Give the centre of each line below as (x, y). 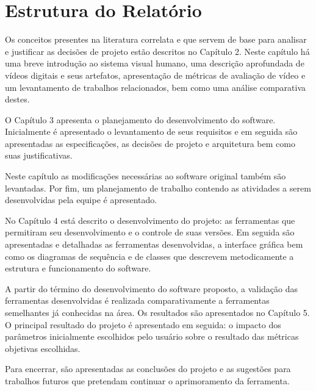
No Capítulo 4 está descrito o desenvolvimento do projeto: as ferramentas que (150, 220)
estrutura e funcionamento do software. (78, 268)
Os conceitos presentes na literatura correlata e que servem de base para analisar (156, 39)
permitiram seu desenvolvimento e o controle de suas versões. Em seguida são (150, 232)
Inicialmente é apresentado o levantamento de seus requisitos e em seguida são (151, 131)
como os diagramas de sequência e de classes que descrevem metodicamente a (149, 256)
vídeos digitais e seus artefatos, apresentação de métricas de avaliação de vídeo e (155, 75)
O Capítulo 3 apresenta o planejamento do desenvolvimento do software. (140, 119)
